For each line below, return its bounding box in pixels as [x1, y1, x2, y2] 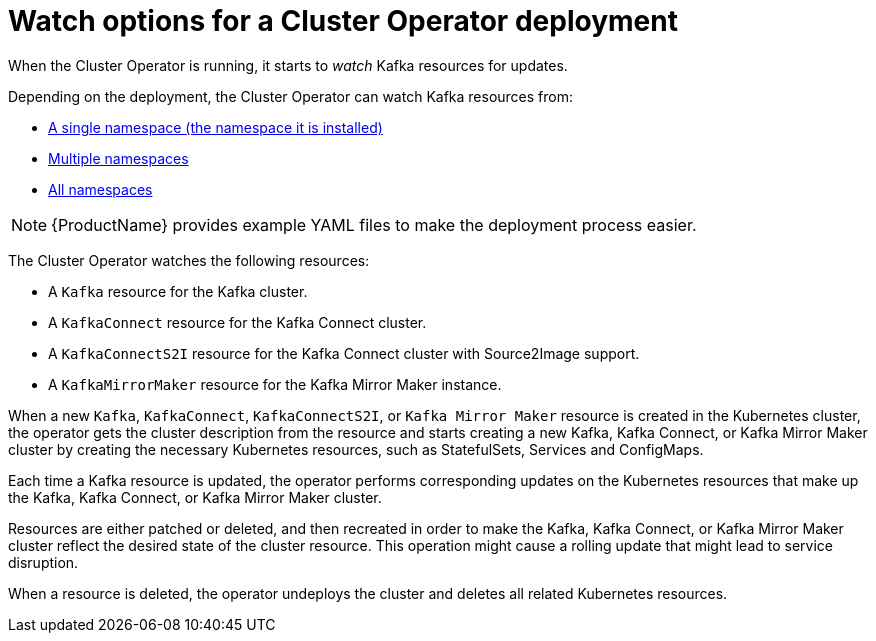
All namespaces [48, 180, 153, 198]
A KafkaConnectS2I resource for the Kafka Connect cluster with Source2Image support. [48, 344, 640, 362]
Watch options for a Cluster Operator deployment [8, 4, 678, 38]
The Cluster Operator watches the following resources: [8, 251, 370, 269]
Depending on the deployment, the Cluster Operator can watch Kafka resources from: [8, 87, 574, 105]
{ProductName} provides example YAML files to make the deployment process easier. [51, 214, 697, 235]
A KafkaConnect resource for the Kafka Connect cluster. [48, 313, 427, 331]
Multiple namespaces [48, 149, 189, 167]
